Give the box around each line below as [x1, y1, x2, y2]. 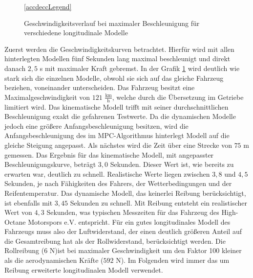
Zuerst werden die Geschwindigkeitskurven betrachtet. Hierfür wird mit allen [4, 44, 234, 54]
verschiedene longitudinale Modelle [24, 27, 128, 38]
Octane [4, 216, 26, 227]
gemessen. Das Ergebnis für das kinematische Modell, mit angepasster [4, 149, 214, 160]
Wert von [4, 207, 32, 217]
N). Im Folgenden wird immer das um [116, 255, 230, 265]
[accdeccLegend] [24, 1, 72, 11]
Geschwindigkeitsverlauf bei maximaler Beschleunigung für [24, 18, 200, 28]
